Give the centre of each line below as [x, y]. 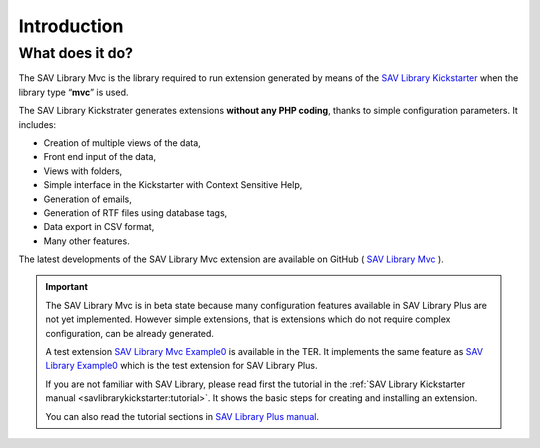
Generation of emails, [87, 199]
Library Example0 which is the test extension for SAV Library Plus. [181, 366]
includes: [37, 124]
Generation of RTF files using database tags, [135, 212]
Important [67, 287]
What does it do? [76, 53]
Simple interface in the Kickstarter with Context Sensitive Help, [173, 185]
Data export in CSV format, [99, 227]
